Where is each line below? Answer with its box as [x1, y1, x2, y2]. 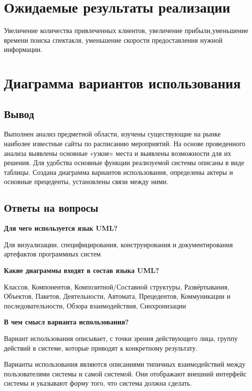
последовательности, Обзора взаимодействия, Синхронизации [4, 300, 186, 310]
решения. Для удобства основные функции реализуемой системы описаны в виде [4, 157, 244, 168]
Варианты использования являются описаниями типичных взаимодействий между [4, 359, 246, 369]
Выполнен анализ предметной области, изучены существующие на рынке [4, 129, 221, 139]
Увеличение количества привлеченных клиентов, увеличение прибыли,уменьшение [4, 25, 249, 35]
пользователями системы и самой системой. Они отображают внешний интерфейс [4, 368, 247, 378]
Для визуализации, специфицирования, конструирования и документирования [4, 239, 233, 249]
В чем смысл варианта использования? [4, 317, 129, 327]
